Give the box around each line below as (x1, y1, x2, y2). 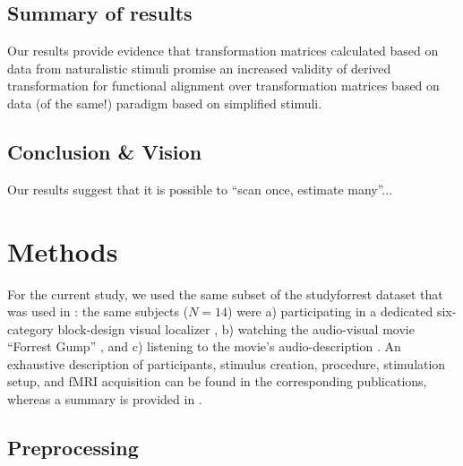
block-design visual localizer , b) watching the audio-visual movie (57, 319, 415, 338)
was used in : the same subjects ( (7, 302, 189, 321)
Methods (7, 232, 118, 269)
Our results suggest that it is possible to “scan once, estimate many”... (7, 179, 393, 198)
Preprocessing (7, 434, 139, 462)
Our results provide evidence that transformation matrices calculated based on (7, 41, 439, 60)
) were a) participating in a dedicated (227, 302, 433, 321)
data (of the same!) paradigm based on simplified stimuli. (7, 93, 322, 112)
